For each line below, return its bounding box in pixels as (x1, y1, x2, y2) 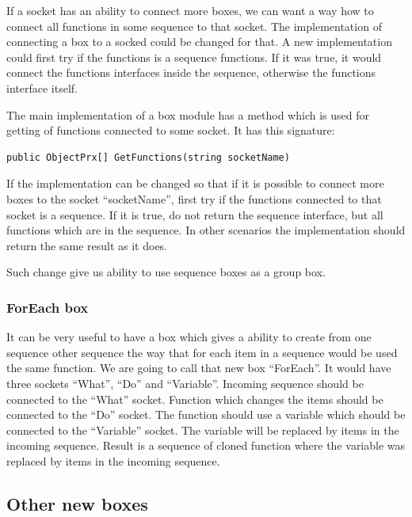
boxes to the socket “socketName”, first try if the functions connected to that (6, 190, 382, 207)
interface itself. (6, 79, 78, 96)
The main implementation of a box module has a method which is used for (6, 106, 369, 123)
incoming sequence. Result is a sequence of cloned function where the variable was (6, 437, 406, 454)
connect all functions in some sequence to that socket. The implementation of (6, 17, 382, 34)
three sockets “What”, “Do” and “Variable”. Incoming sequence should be (6, 374, 364, 391)
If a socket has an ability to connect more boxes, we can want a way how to (6, 2, 374, 18)
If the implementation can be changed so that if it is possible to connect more (6, 175, 384, 192)
